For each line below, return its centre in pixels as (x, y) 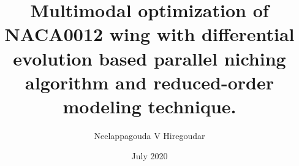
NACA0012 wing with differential (149, 34)
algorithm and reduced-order (149, 82)
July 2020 (149, 156)
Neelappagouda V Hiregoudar (149, 135)
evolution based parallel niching (149, 58)
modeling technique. (149, 106)
